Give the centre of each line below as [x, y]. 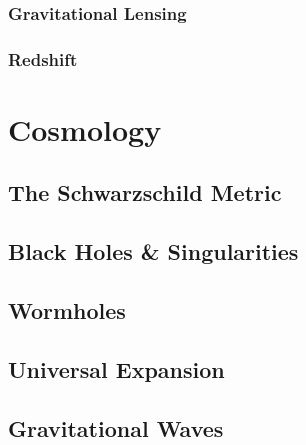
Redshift [43, 58]
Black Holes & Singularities [153, 251]
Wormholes [67, 310]
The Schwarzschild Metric [145, 192]
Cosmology [85, 128]
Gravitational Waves [116, 427]
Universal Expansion [116, 368]
